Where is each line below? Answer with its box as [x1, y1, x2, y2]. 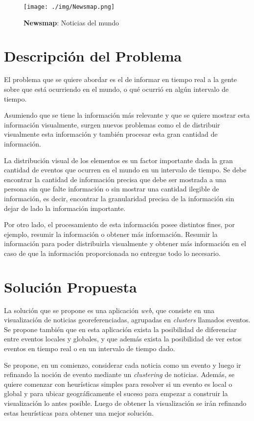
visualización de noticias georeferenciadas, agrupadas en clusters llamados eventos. [4, 315, 251, 325]
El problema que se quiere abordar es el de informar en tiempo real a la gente [4, 74, 237, 84]
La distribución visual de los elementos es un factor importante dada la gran [4, 155, 233, 165]
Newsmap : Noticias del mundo [23, 17, 119, 27]
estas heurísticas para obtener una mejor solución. [4, 407, 154, 418]
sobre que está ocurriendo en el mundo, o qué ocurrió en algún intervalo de [4, 84, 229, 94]
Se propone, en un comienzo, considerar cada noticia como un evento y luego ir [4, 359, 241, 370]
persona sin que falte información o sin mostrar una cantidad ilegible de [4, 184, 219, 194]
